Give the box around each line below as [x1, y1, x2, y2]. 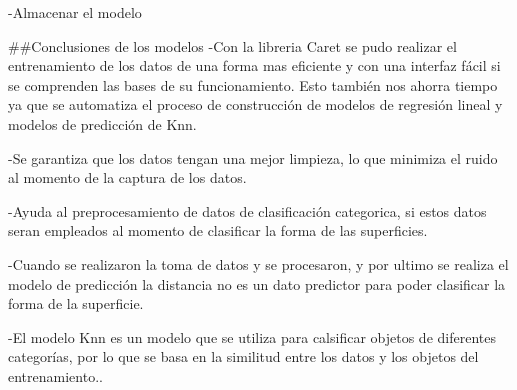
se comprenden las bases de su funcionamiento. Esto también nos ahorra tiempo [8, 74, 498, 95]
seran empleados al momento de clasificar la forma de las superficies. [8, 220, 428, 241]
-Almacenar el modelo [8, 2, 142, 22]
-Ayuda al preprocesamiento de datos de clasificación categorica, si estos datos [8, 200, 487, 221]
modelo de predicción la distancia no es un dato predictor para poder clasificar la [8, 273, 506, 294]
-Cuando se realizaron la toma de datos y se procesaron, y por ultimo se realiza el [8, 253, 509, 274]
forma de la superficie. [8, 293, 144, 314]
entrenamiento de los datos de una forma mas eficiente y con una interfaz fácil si [8, 55, 501, 76]
